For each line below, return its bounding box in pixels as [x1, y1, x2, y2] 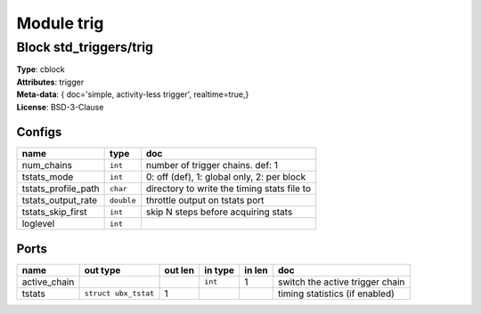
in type [204, 263, 235, 276]
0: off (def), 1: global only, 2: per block [145, 171, 306, 183]
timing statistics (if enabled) [277, 287, 395, 300]
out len [164, 263, 195, 276]
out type [84, 263, 121, 276]
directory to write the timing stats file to [145, 182, 312, 195]
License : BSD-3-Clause [16, 101, 104, 112]
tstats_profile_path [21, 182, 100, 195]
